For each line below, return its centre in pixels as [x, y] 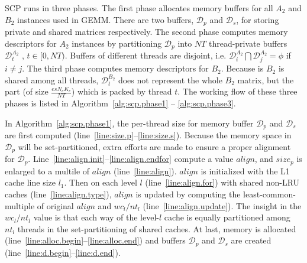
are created [251, 240]
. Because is [242, 68]
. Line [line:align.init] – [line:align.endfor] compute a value [131, 159]
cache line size [30, 182]
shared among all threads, [52, 79]
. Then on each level [101, 182]
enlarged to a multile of [47, 171]
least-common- [269, 194]
